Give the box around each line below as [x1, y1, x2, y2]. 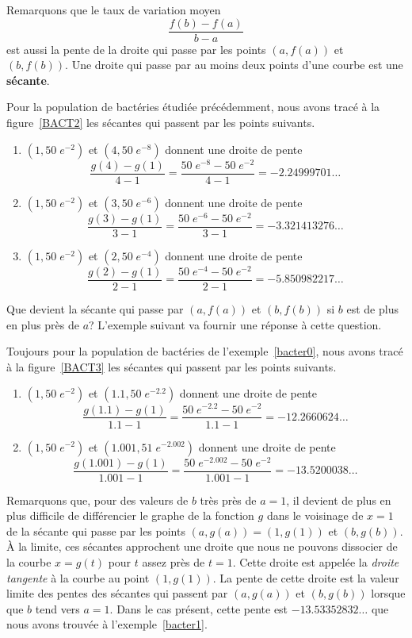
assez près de [142, 554, 205, 571]
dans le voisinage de [266, 507, 364, 524]
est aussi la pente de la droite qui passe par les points [6, 40, 266, 57]
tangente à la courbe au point [6, 569, 150, 586]
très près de [200, 491, 257, 508]
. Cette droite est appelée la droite [232, 554, 399, 571]
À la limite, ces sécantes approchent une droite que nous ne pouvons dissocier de [6, 538, 398, 555]
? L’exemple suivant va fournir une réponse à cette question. [89, 316, 382, 332]
